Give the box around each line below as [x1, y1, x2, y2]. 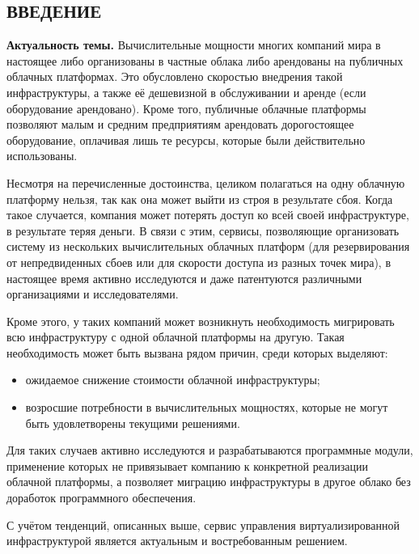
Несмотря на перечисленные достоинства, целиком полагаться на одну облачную [6, 174, 405, 191]
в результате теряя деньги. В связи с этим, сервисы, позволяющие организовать [6, 222, 400, 239]
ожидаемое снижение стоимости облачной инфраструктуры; [25, 371, 320, 388]
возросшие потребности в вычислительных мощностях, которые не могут [25, 399, 388, 416]
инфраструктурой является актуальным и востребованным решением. [6, 532, 348, 549]
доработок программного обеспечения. [6, 489, 197, 506]
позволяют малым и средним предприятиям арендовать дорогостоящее [6, 116, 354, 133]
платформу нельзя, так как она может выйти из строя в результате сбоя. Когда [6, 190, 393, 207]
